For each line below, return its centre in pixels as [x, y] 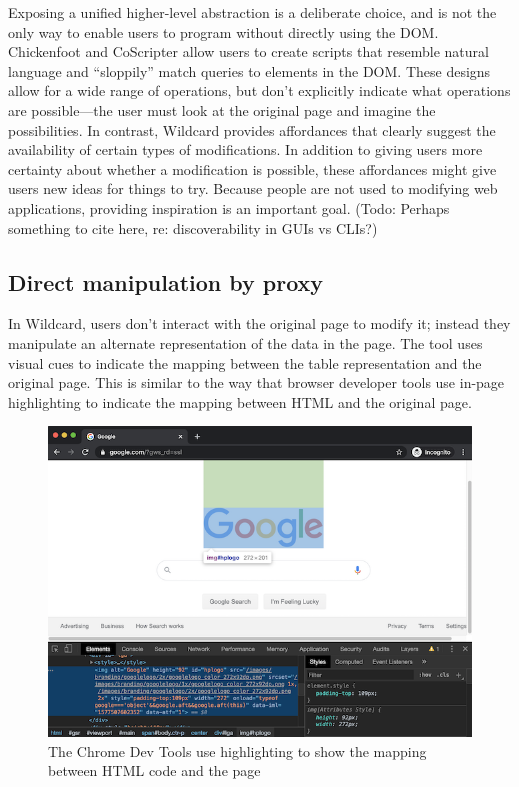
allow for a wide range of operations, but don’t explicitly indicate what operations [259, 90]
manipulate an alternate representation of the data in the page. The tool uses [245, 342]
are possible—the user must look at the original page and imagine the [222, 109]
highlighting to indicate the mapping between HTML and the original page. [240, 401]
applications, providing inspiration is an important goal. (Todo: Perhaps [229, 207]
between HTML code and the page [154, 770]
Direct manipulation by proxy [166, 281]
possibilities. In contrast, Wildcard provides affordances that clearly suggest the [252, 129]
